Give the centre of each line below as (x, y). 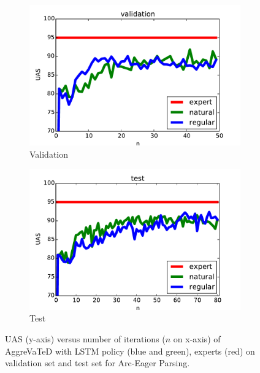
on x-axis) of (197, 339)
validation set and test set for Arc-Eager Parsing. (97, 363)
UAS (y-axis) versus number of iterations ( (85, 339)
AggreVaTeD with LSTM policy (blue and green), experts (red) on (130, 351)
